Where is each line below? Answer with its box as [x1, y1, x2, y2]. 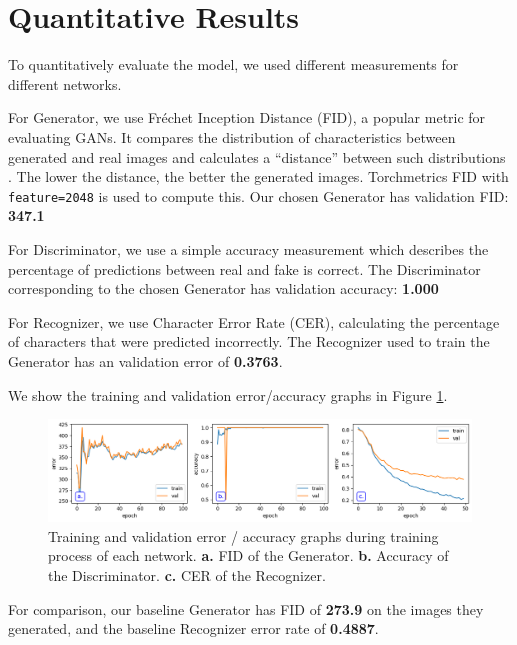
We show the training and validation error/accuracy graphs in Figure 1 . [8, 384, 448, 405]
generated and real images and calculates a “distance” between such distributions [8, 146, 506, 167]
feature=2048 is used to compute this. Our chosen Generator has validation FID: [8, 185, 509, 206]
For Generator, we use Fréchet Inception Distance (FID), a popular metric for [8, 107, 486, 128]
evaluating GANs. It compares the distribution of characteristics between [8, 126, 456, 147]
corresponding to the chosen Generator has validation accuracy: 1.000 [8, 278, 439, 299]
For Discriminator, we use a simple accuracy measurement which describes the [8, 238, 489, 259]
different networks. [8, 73, 122, 94]
